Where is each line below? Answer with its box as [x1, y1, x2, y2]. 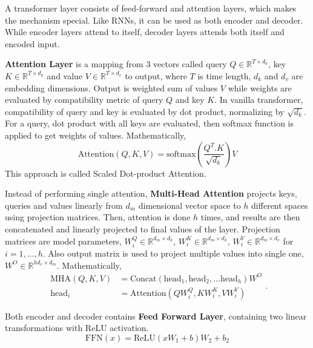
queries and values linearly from [5, 199, 123, 211]
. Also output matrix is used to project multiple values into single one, [42, 246, 304, 259]
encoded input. [5, 37, 60, 50]
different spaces [251, 199, 308, 211]
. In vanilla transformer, [214, 93, 303, 106]
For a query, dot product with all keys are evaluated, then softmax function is [5, 117, 294, 130]
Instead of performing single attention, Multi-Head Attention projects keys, [5, 187, 297, 200]
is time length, [197, 69, 251, 82]
